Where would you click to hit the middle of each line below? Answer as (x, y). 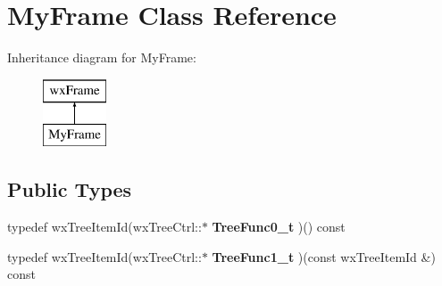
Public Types (70, 189)
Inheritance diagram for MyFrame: (102, 57)
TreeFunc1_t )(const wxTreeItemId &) (324, 256)
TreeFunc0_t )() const (279, 227)
